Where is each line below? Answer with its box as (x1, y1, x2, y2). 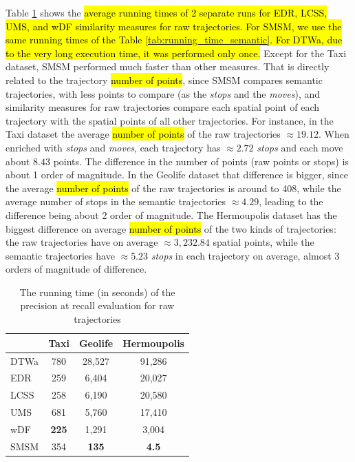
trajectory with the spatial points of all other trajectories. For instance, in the (6, 113, 334, 127)
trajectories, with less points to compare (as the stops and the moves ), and (6, 86, 321, 101)
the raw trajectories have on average (6, 235, 158, 249)
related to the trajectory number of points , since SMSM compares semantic (6, 72, 323, 87)
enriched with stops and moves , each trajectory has (6, 140, 221, 154)
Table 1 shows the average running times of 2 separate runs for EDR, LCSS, (6, 6, 327, 19)
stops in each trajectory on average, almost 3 (151, 248, 340, 262)
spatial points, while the (213, 235, 314, 249)
